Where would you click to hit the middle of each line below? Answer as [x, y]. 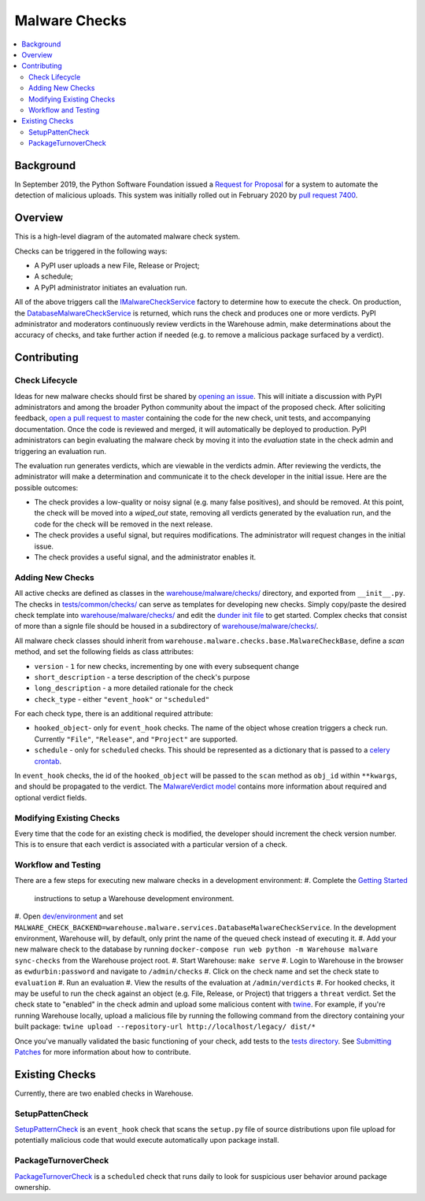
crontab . [48, 761]
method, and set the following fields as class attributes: [104, 652]
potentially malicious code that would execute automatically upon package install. [147, 1140]
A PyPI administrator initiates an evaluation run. [111, 287]
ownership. [33, 1187]
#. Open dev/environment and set [69, 916]
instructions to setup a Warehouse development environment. [134, 898]
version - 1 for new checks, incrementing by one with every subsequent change [166, 666]
